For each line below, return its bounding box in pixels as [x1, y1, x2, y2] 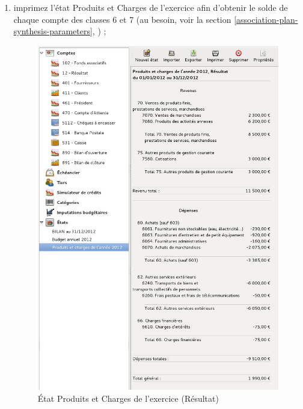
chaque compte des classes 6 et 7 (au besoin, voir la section [13, 13, 231, 25]
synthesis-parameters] [13, 25, 93, 37]
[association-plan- [234, 13, 298, 25]
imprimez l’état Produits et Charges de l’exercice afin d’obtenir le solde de [13, 1, 288, 13]
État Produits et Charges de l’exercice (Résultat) [37, 392, 219, 404]
